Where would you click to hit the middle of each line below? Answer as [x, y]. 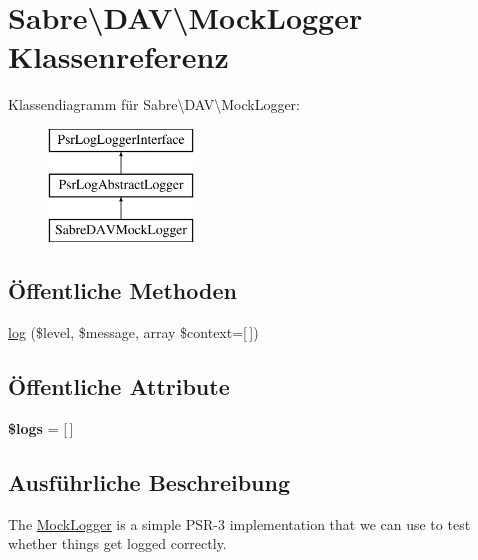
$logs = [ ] [41, 427]
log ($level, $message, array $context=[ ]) [133, 332]
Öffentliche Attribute [119, 386]
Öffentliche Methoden [122, 290]
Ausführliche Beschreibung [149, 481]
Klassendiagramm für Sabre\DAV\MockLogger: [154, 104]
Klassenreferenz [118, 56]
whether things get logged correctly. [117, 543]
